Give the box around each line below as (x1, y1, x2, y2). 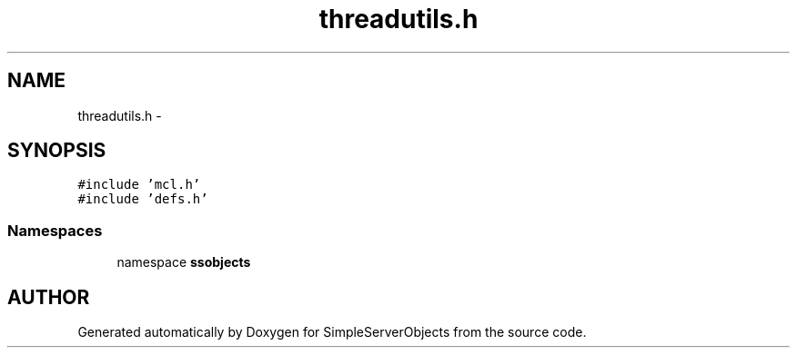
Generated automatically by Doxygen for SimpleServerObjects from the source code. (77, 324, 587, 340)
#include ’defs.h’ (77, 192, 208, 207)
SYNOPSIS (7, 139, 106, 163)
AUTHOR (7, 285, 90, 309)
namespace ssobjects (116, 254, 251, 271)
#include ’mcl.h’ (77, 177, 201, 192)
